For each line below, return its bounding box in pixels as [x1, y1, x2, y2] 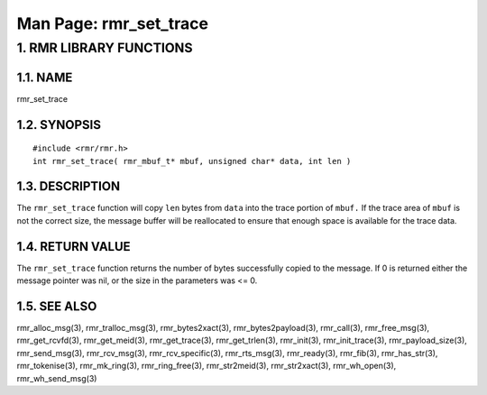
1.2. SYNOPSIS [16, 117, 101, 133]
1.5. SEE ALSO [16, 299, 97, 314]
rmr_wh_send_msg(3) [16, 372, 97, 383]
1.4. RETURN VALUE [16, 239, 131, 254]
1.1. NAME [16, 69, 73, 85]
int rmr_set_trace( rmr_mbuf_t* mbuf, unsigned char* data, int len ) [32, 156, 352, 166]
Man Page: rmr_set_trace [16, 14, 209, 33]
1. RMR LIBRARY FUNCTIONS [16, 40, 193, 56]
